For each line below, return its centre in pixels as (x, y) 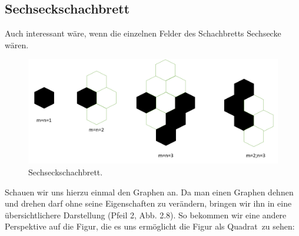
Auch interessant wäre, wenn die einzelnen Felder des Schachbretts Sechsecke (143, 33)
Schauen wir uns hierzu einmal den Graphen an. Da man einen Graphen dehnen (149, 192)
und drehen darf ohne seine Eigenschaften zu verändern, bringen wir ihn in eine (148, 203)
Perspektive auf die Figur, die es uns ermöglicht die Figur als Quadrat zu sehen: (150, 226)
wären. (17, 44)
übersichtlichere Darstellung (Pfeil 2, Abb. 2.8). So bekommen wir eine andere (146, 215)
